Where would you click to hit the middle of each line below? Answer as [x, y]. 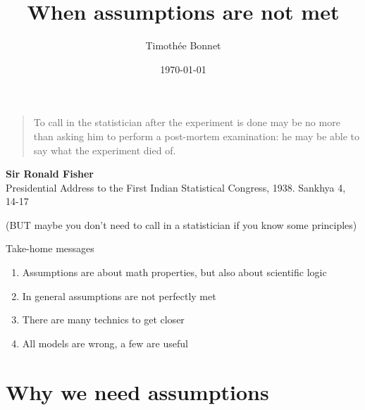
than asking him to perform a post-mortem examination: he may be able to [197, 136]
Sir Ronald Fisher [50, 174]
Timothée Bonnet [183, 45]
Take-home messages [50, 248]
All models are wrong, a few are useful [105, 343]
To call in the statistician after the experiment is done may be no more [187, 122]
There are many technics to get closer [103, 319]
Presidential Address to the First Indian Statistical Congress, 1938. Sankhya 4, [176, 187]
